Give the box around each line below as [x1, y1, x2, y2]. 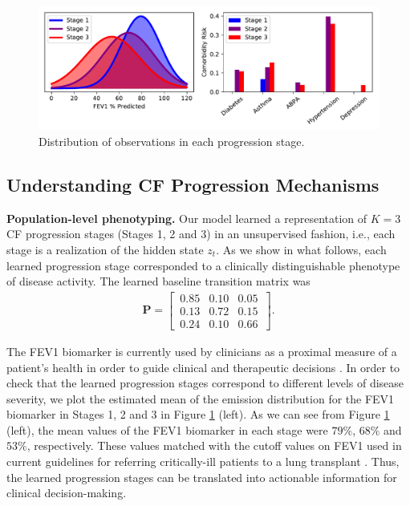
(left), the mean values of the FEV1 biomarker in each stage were [6, 421, 328, 438]
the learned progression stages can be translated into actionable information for [6, 468, 397, 485]
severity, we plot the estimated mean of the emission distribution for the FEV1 [6, 390, 395, 407]
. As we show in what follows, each [216, 241, 387, 258]
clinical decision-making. [6, 484, 127, 501]
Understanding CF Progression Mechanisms [6, 172, 380, 197]
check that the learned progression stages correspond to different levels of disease [6, 374, 404, 391]
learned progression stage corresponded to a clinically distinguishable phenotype [6, 257, 400, 273]
